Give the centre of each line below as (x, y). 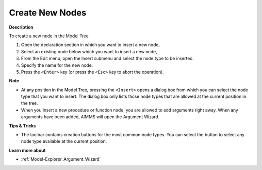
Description (21, 27)
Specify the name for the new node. (57, 65)
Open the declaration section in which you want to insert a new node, (90, 45)
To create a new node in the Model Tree (49, 36)
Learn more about (27, 150)
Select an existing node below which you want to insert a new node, (89, 51)
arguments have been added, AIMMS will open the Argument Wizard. (90, 117)
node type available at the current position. (64, 141)
